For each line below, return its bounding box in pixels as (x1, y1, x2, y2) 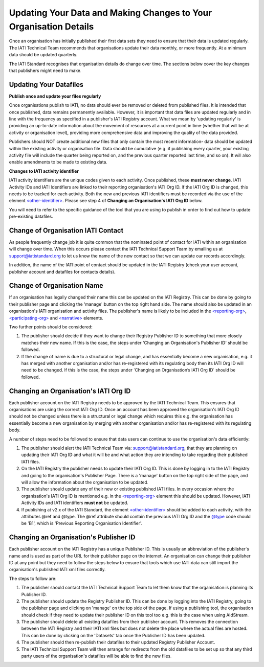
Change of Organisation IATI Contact (9, 226, 124, 234)
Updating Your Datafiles (9, 80, 84, 89)
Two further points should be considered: (9, 324, 93, 330)
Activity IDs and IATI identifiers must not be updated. (21, 500, 129, 506)
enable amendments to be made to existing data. (9, 159, 108, 165)
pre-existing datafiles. (9, 213, 53, 220)
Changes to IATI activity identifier (9, 168, 79, 174)
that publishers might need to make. (9, 68, 82, 73)
